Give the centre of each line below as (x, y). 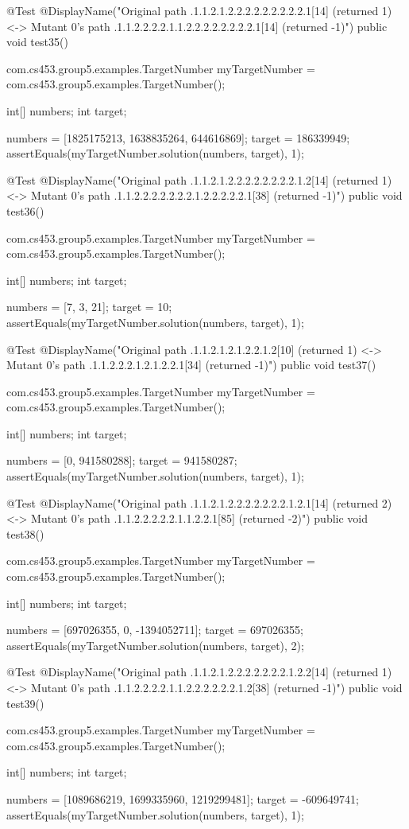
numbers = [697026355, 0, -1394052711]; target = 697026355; (155, 630)
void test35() (37, 42)
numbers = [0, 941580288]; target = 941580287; (122, 460)
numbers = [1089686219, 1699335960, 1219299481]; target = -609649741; (183, 798)
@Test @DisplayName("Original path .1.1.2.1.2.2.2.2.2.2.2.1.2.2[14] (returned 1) (199, 672)
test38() (25, 533)
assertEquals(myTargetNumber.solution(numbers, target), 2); (155, 645)
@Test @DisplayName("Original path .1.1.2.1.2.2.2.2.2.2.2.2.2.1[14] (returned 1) (199, 10)
